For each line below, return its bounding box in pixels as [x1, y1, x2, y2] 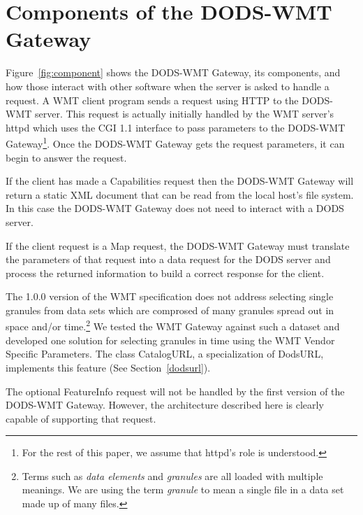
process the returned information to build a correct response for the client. [6, 265, 325, 280]
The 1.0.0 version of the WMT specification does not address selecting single [6, 289, 334, 304]
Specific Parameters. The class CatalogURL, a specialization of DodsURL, [6, 346, 324, 361]
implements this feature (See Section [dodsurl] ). [6, 360, 211, 374]
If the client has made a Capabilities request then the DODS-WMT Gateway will [6, 174, 354, 188]
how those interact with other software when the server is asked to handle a [6, 78, 329, 93]
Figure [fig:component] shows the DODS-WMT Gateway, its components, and [6, 65, 341, 80]
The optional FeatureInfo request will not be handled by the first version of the [6, 383, 345, 398]
